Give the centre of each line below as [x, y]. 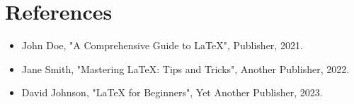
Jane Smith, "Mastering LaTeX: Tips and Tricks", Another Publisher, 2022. [185, 69]
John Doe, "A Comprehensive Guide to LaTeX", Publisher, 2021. [162, 45]
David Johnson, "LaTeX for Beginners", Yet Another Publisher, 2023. [172, 92]
